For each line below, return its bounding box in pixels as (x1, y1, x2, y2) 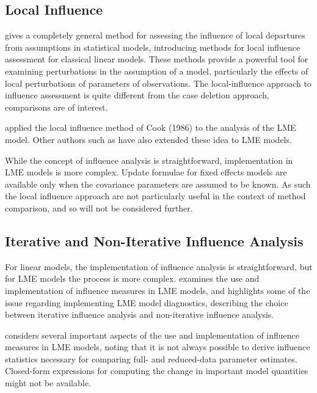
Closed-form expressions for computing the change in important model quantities (5, 364, 308, 377)
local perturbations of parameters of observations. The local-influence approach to (5, 76, 312, 89)
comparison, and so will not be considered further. (5, 201, 193, 214)
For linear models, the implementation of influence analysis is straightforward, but (5, 260, 313, 273)
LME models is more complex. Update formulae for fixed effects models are (5, 166, 287, 178)
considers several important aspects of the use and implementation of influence (5, 328, 300, 341)
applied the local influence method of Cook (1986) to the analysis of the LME (5, 121, 296, 134)
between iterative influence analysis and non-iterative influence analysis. (5, 308, 274, 321)
